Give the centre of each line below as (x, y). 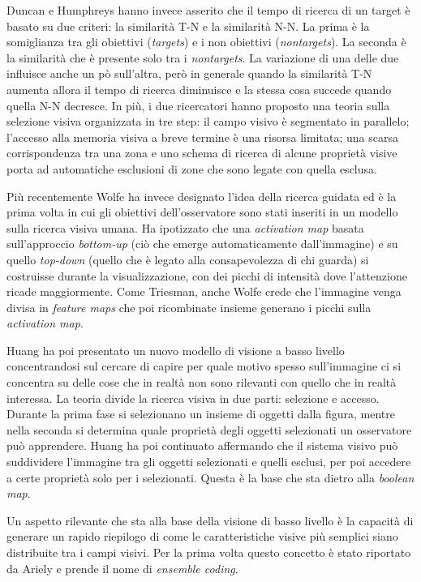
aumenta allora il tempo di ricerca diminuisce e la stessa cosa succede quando (199, 89)
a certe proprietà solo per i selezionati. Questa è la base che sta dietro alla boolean (210, 477)
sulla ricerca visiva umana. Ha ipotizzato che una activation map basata (185, 227)
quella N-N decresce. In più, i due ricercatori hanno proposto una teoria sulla (198, 105)
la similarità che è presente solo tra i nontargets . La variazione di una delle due (203, 57)
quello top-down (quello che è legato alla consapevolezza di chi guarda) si (188, 259)
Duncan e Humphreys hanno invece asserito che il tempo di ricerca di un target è (208, 10)
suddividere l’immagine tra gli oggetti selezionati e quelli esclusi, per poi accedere (209, 462)
